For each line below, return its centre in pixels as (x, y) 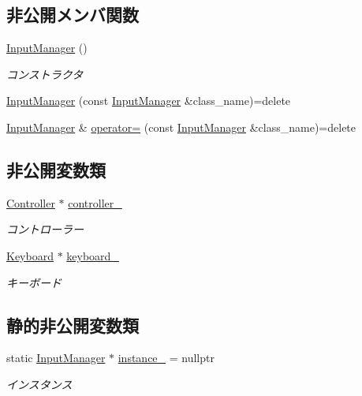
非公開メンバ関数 (73, 15)
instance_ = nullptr (166, 358)
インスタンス (39, 384)
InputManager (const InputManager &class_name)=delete (149, 101)
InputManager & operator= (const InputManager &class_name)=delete (181, 127)
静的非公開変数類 (73, 325)
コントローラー (45, 229)
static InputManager (56, 358)
